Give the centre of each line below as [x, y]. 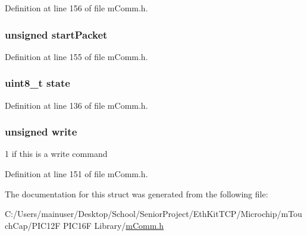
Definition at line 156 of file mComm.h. [76, 8]
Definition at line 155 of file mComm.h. [76, 56]
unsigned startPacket [56, 34]
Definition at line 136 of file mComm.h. [76, 105]
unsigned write [41, 132]
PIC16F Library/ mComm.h [113, 225]
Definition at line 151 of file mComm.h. [76, 174]
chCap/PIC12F [33, 225]
